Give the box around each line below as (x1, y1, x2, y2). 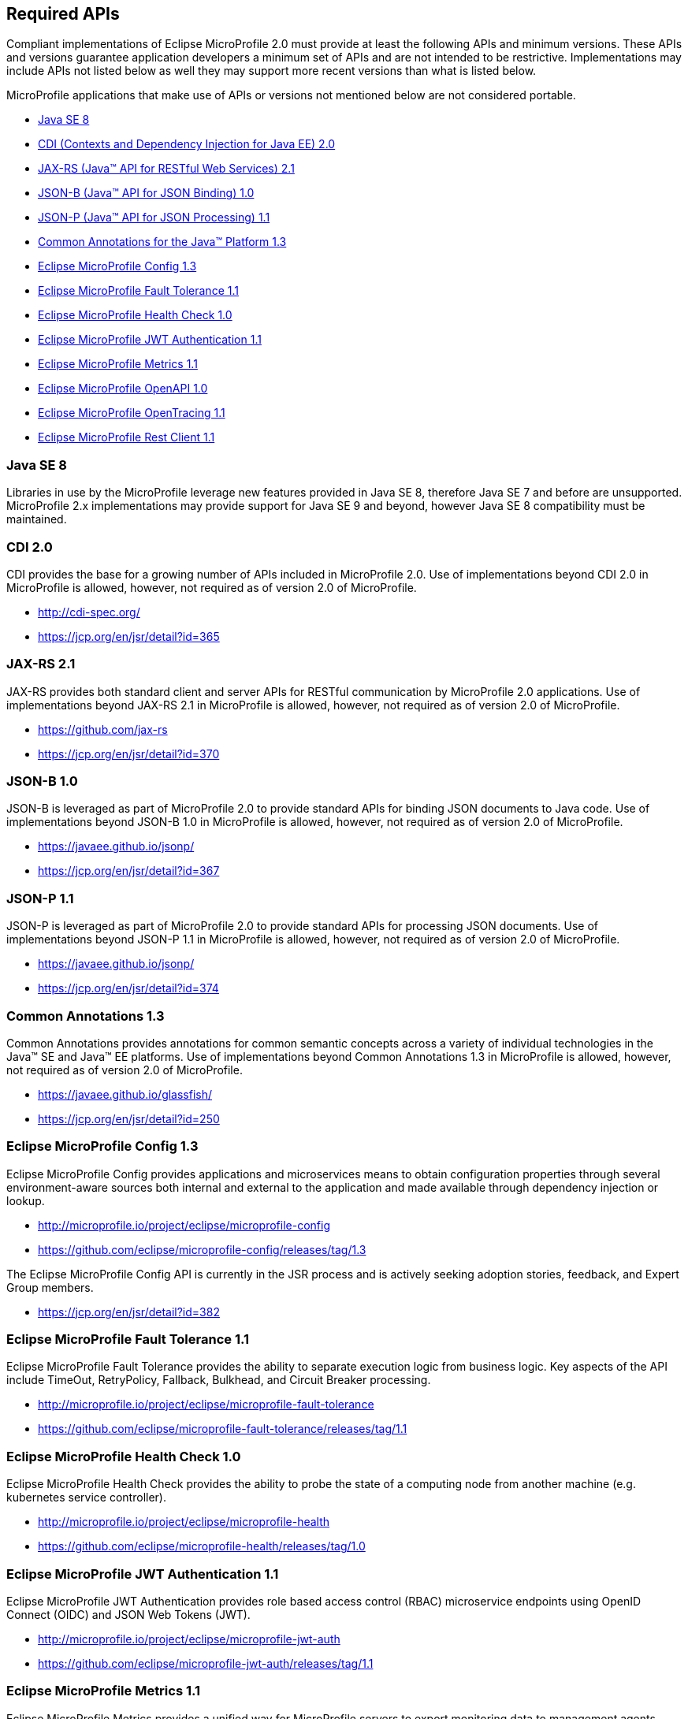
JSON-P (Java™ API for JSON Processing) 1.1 (38, 210, 270, 225)
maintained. (6, 512, 67, 526)
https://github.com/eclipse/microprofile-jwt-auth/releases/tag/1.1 (38, 1656, 374, 1670)
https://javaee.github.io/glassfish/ (38, 1087, 213, 1101)
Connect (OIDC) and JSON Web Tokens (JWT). (6, 1607, 251, 1621)
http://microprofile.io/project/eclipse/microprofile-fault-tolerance (38, 1397, 374, 1412)
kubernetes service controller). (6, 1490, 166, 1505)
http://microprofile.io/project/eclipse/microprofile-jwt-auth (38, 1632, 340, 1646)
